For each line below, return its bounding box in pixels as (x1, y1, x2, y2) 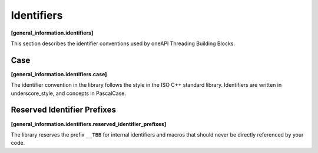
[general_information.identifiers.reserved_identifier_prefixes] (11, 120, 167, 127)
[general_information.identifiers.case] (11, 70, 107, 77)
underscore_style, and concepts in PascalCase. (11, 90, 127, 97)
